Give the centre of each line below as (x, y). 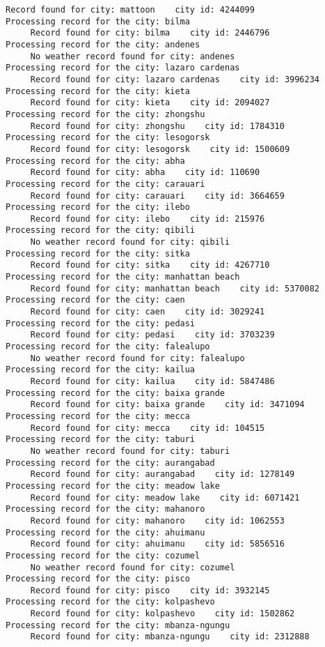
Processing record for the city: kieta (98, 91)
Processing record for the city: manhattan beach (123, 277)
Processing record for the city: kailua (101, 370)
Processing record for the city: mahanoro (105, 509)
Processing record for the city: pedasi (101, 323)
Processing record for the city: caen (95, 300)
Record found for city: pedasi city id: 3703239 (152, 335)
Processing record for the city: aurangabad (110, 463)
